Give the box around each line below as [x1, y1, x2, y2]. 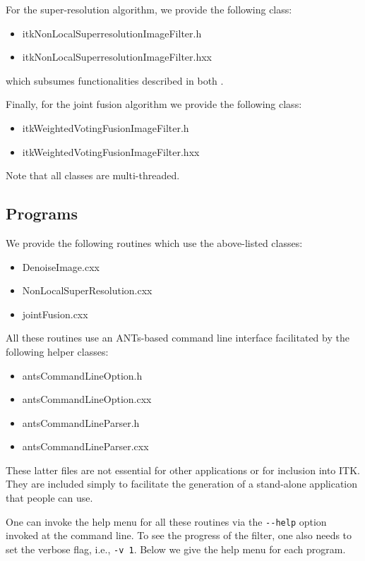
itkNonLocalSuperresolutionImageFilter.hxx [22, 49, 212, 64]
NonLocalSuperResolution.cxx [22, 283, 152, 298]
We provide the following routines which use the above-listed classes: [6, 235, 303, 250]
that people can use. [6, 490, 93, 505]
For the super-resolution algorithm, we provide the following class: [6, 2, 292, 16]
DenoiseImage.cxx [22, 259, 100, 274]
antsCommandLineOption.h [22, 368, 143, 382]
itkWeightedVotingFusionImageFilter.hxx [22, 144, 200, 159]
